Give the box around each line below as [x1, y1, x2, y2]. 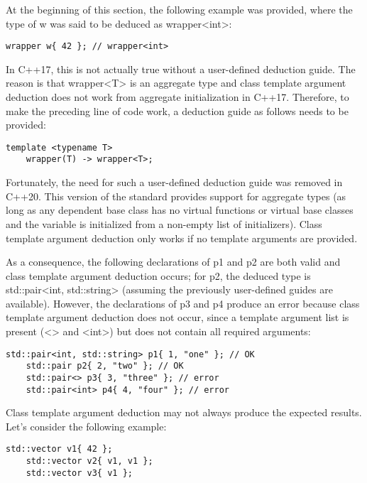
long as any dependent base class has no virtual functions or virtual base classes [6, 202, 354, 217]
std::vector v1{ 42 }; [6, 444, 113, 455]
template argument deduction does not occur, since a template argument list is [6, 310, 349, 325]
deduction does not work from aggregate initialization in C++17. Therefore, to [6, 89, 349, 104]
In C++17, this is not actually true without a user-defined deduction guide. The [6, 61, 356, 76]
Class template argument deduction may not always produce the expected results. [6, 405, 362, 420]
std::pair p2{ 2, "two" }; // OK [26, 361, 184, 371]
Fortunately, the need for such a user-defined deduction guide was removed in [6, 175, 343, 190]
